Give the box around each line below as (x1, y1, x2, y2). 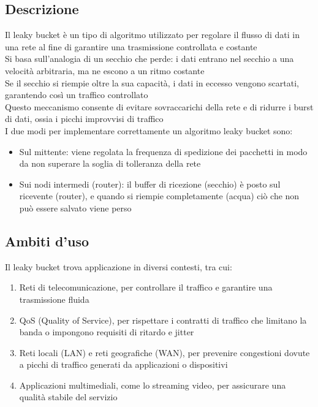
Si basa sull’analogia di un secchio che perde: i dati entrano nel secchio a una (5, 52, 294, 65)
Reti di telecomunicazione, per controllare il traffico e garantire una (19, 281, 273, 294)
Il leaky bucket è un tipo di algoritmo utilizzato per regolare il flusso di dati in (5, 28, 300, 41)
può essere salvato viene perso (19, 201, 132, 214)
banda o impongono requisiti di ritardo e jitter (19, 325, 194, 338)
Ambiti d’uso (5, 231, 89, 250)
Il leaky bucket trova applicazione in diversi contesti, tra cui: (5, 260, 232, 273)
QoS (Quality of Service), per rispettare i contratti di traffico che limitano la (19, 313, 307, 326)
